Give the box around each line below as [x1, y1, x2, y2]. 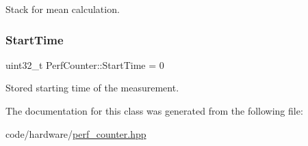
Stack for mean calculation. [5, 2, 120, 16]
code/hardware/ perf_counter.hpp [5, 126, 146, 141]
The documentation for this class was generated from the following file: [5, 104, 303, 117]
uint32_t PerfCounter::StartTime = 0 [5, 57, 164, 72]
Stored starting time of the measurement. [5, 81, 179, 95]
